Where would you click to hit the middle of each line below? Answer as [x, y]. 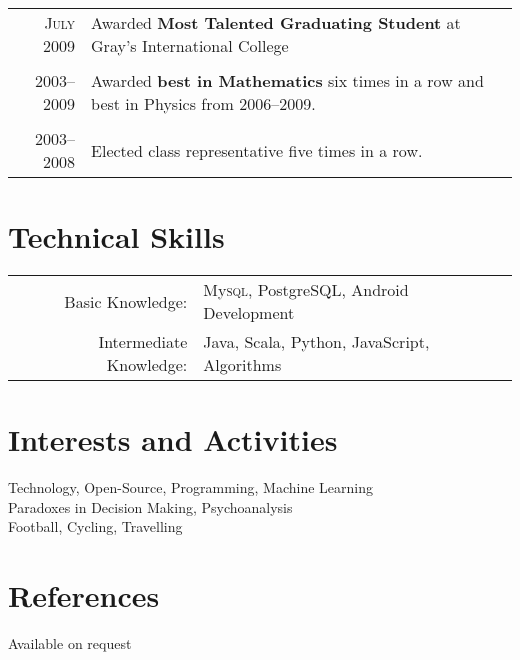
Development [249, 313]
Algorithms [242, 365]
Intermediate [143, 342]
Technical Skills [116, 236]
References [84, 595]
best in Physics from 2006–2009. [203, 103]
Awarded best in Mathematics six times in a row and [287, 80]
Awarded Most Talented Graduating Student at [276, 22]
